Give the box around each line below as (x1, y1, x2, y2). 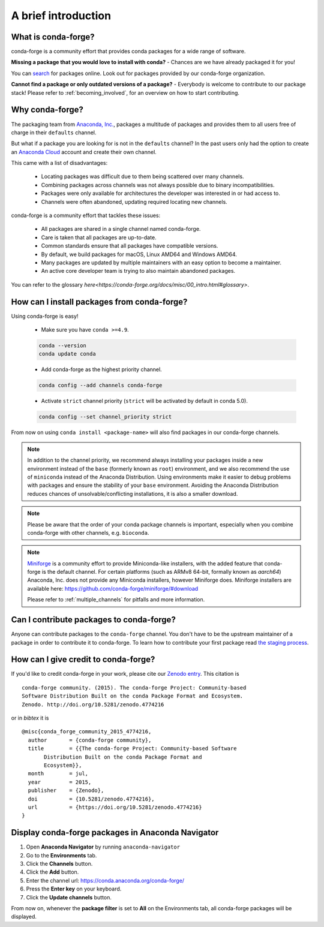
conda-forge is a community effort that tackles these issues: (11, 212, 161, 219)
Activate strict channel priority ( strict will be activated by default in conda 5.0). (41, 398, 248, 405)
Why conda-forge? (11, 105, 84, 115)
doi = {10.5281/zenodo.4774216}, (28, 795, 155, 802)
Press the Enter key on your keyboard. (26, 885, 122, 893)
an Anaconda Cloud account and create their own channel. (11, 148, 157, 155)
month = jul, (28, 771, 89, 777)
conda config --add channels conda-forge (38, 382, 163, 389)
